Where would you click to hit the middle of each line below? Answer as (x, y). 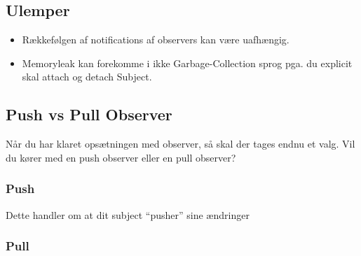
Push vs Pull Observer (89, 114)
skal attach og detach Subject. (87, 77)
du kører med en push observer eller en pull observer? (121, 157)
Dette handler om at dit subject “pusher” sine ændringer (128, 214)
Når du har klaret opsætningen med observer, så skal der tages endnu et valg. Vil (180, 144)
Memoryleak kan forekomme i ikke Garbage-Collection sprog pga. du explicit (187, 63)
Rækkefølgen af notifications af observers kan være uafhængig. (156, 40)
